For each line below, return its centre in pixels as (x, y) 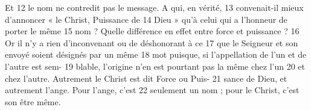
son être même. (33, 101)
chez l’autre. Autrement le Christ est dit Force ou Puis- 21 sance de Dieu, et (146, 78)
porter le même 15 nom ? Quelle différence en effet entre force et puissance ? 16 (152, 31)
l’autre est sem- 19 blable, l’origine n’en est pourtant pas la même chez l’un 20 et (155, 66)
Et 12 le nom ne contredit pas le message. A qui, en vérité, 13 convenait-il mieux (154, 7)
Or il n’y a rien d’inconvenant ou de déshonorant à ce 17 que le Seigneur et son (152, 42)
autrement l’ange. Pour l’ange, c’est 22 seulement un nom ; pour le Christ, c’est (152, 90)
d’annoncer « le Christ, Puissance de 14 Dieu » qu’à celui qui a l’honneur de (146, 19)
